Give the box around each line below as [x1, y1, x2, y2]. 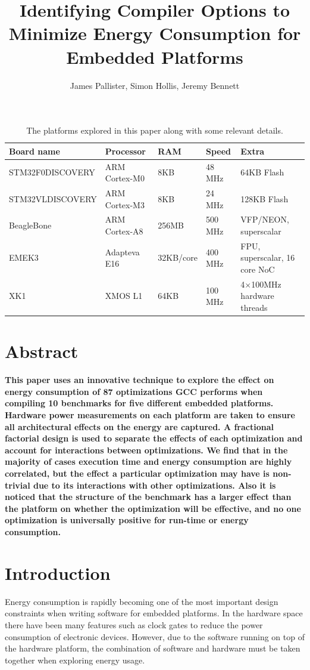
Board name [9, 144, 60, 157]
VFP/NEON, [240, 213, 289, 226]
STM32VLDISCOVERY [9, 192, 97, 205]
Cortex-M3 [105, 198, 145, 211]
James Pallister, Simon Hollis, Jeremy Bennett [70, 79, 240, 91]
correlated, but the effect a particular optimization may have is [5, 467, 270, 480]
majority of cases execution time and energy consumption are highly [5, 455, 292, 468]
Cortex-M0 [105, 172, 145, 184]
